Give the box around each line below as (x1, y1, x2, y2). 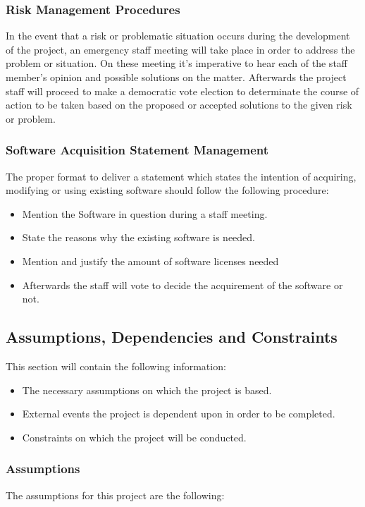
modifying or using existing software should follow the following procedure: (6, 183, 329, 197)
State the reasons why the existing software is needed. (22, 230, 255, 245)
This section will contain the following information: (6, 358, 226, 373)
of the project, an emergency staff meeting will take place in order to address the (6, 42, 355, 56)
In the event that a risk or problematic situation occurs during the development (6, 28, 350, 43)
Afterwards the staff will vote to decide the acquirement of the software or (22, 277, 343, 292)
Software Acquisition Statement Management (6, 141, 269, 159)
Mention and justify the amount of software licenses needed (22, 253, 279, 268)
